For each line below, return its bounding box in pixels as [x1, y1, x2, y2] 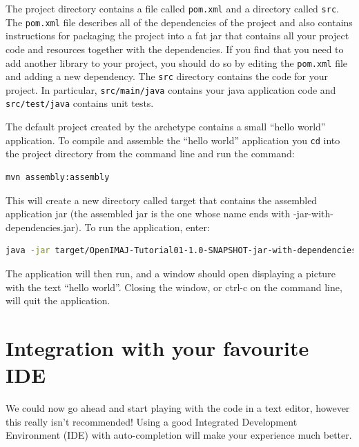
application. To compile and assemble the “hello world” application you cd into [6, 132, 340, 147]
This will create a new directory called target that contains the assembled [6, 192, 318, 207]
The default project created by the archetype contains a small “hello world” [6, 119, 326, 134]
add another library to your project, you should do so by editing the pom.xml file [6, 55, 348, 70]
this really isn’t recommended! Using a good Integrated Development [6, 414, 298, 428]
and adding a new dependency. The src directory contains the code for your [6, 69, 329, 83]
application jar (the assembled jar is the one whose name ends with [6, 206, 291, 221]
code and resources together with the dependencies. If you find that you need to [6, 41, 344, 56]
